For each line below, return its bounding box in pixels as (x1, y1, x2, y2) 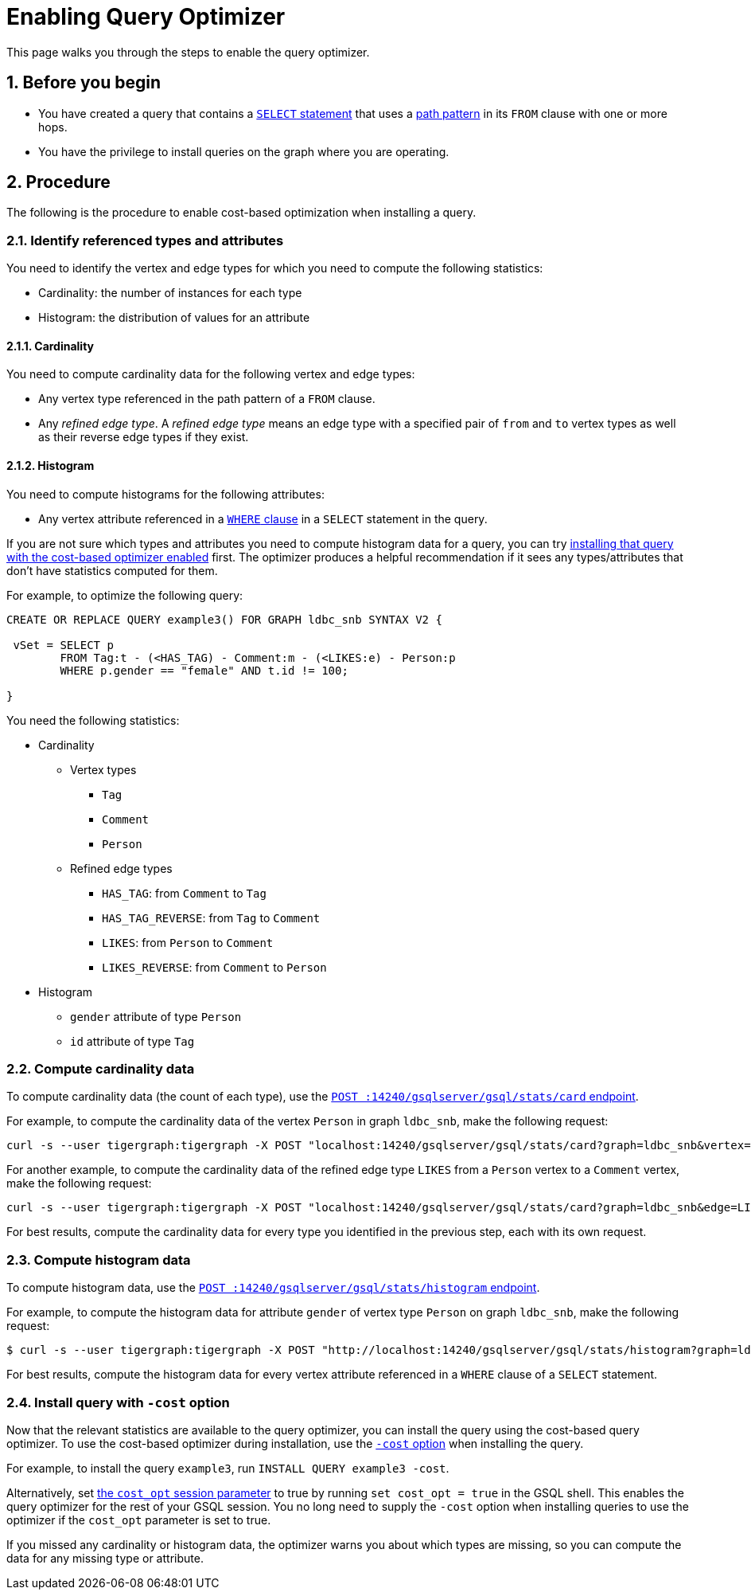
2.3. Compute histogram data (6, 1251, 191, 1268)
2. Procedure (6, 172, 111, 193)
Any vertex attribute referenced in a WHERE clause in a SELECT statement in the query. (38, 511, 488, 526)
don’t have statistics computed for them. (6, 563, 218, 577)
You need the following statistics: (6, 713, 180, 727)
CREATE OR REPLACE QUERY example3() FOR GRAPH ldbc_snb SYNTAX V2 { (6, 612, 442, 626)
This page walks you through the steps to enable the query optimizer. (6, 45, 370, 59)
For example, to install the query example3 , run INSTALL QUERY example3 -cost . (6, 1461, 449, 1475)
